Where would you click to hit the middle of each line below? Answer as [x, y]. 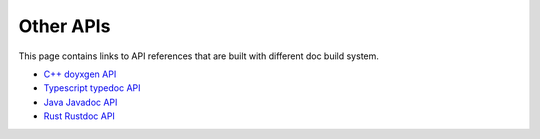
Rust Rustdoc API [79, 116]
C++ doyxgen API [80, 74]
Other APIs [64, 26]
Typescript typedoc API [92, 88]
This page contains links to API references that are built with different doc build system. [199, 56]
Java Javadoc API [80, 102]
